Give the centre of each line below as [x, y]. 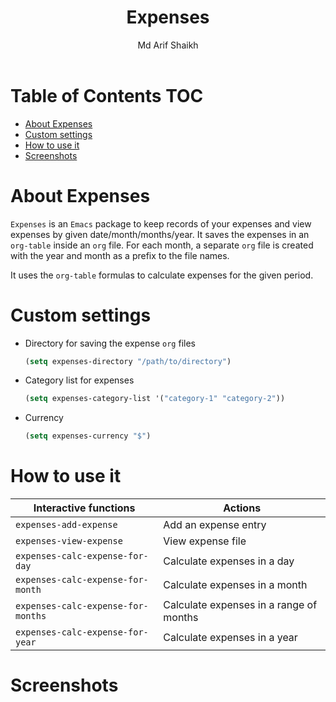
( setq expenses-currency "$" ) [88, 436]
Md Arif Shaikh [168, 45]
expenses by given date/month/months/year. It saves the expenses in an [160, 234]
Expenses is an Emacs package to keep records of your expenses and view [161, 223]
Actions [242, 508]
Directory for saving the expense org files [110, 343]
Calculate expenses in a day [229, 561]
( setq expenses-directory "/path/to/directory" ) [128, 361]
